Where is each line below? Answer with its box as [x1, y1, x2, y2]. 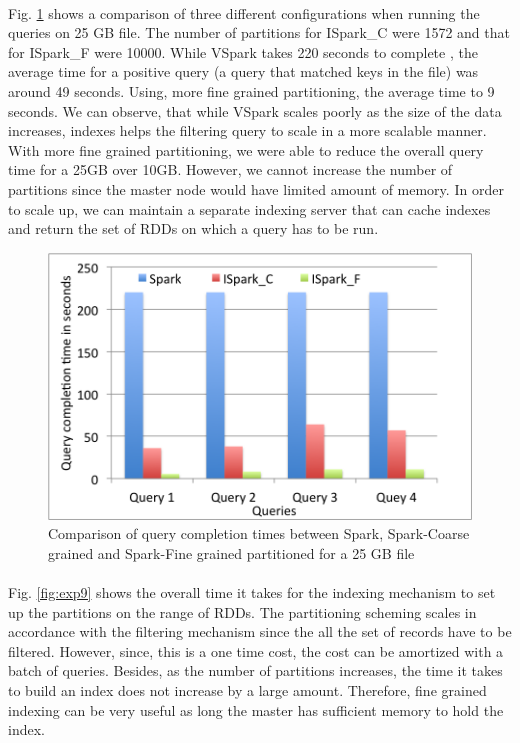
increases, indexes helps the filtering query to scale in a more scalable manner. [8, 120, 487, 141]
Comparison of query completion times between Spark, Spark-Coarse [48, 523, 470, 544]
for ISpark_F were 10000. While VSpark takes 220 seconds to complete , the [8, 41, 478, 62]
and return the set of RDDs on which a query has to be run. [8, 218, 379, 239]
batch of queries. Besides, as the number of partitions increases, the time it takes [8, 660, 503, 681]
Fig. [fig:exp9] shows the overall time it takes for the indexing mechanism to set [8, 582, 496, 603]
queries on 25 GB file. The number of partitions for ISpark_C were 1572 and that [8, 22, 510, 43]
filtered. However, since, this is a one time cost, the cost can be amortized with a [8, 640, 504, 661]
